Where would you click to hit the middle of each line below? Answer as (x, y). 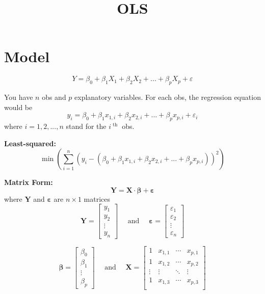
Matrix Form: (29, 182)
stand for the (86, 126)
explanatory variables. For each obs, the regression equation (168, 97)
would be (18, 107)
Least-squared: (30, 143)
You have (19, 97)
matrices (97, 198)
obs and (54, 97)
